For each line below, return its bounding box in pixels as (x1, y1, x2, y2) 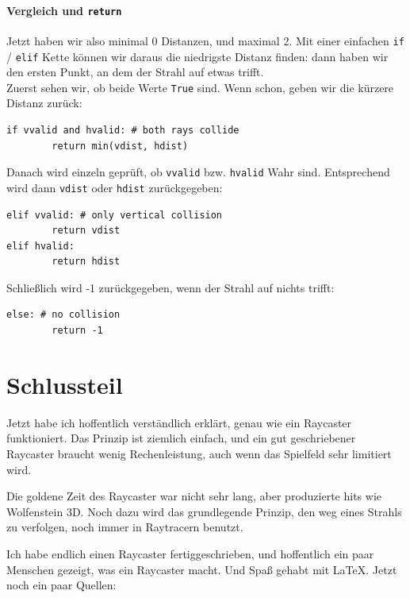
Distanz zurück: (6, 95, 82, 111)
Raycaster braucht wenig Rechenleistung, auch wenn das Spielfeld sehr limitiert (6, 445, 392, 461)
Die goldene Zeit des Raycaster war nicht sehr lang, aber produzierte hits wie (6, 488, 382, 504)
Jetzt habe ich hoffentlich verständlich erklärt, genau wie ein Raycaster (6, 414, 352, 430)
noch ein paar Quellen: (6, 577, 117, 593)
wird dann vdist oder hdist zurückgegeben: (6, 179, 223, 195)
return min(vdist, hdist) (52, 140, 189, 152)
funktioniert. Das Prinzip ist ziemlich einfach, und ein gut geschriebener (6, 430, 356, 446)
